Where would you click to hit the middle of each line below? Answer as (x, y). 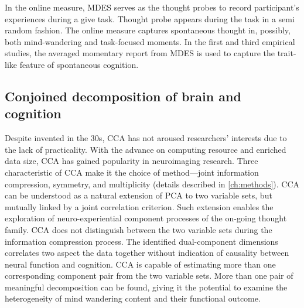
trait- (287, 53)
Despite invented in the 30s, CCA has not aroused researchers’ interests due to (146, 138)
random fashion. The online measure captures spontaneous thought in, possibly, (148, 30)
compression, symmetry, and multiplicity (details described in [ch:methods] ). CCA (152, 184)
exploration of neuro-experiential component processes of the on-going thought (146, 218)
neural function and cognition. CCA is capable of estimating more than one (140, 264)
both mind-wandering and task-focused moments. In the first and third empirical (150, 41)
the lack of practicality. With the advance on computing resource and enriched (146, 149)
